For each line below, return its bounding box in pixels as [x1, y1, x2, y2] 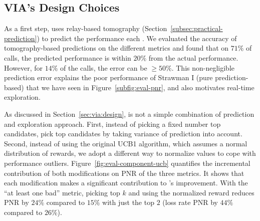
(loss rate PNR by [162, 197, 218, 207]
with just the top [102, 197, 154, 207]
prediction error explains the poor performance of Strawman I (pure [4, 72, 213, 83]
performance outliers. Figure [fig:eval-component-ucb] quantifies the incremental [4, 157, 250, 168]
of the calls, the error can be [60, 62, 147, 73]
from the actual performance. [148, 52, 238, 63]
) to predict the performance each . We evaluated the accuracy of [37, 33, 237, 43]
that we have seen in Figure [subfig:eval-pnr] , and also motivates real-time [26, 82, 254, 92]
